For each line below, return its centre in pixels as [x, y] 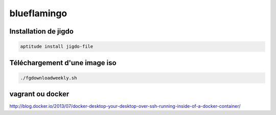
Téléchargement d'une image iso [63, 63]
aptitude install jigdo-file [57, 47]
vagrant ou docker [39, 94]
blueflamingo [38, 13]
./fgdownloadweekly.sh [49, 78]
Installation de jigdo [42, 31]
